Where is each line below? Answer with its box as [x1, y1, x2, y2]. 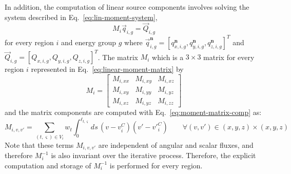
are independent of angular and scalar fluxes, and [98, 139, 254, 150]
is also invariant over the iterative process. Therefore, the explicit [51, 150, 256, 161]
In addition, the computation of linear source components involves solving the [5, 2, 249, 12]
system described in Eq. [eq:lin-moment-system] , [5, 11, 158, 22]
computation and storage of [5, 160, 91, 170]
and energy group [61, 36, 117, 47]
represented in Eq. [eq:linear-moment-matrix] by [31, 64, 184, 74]
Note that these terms [5, 139, 74, 150]
